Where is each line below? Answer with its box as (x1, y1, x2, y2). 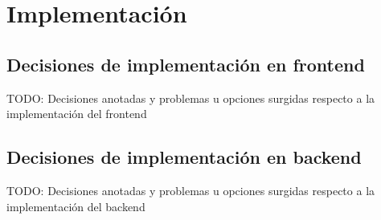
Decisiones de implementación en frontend (6, 51, 365, 76)
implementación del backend (6, 198, 145, 214)
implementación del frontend (6, 105, 147, 122)
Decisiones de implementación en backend (6, 145, 362, 169)
